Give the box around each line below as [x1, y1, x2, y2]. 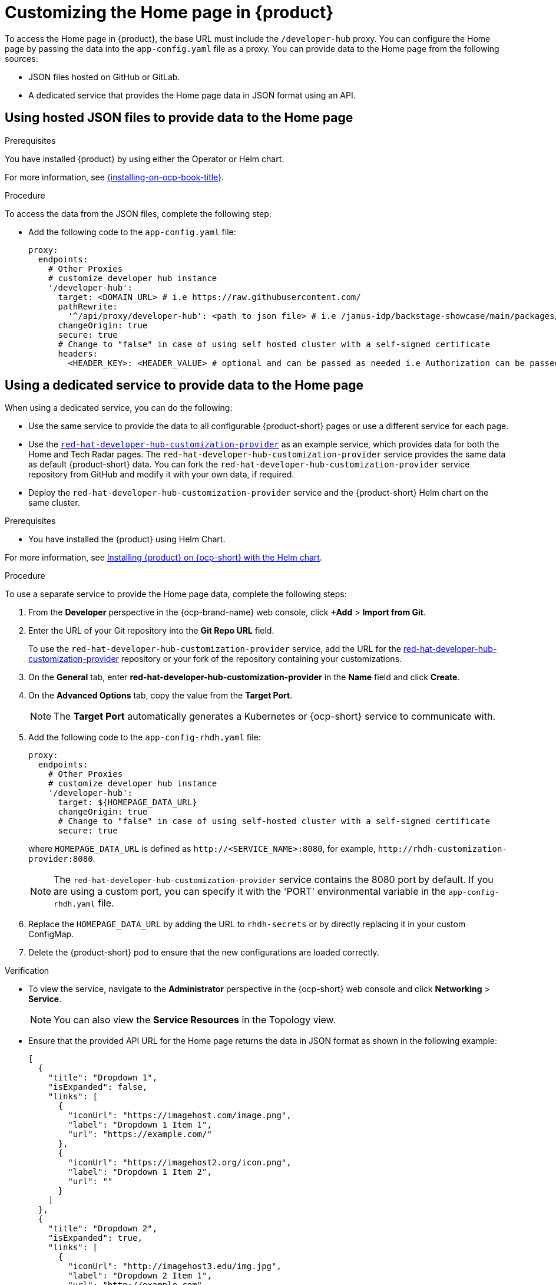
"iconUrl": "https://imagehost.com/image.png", [68, 1111, 292, 1121]
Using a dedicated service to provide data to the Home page [5, 378, 363, 393]
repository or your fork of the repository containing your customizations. [121, 654, 402, 664]
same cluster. [28, 497, 80, 508]
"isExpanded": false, [48, 1082, 148, 1092]
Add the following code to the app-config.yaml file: [28, 226, 236, 237]
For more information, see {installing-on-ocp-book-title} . [5, 172, 224, 182]
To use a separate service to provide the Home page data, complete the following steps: [5, 589, 347, 599]
